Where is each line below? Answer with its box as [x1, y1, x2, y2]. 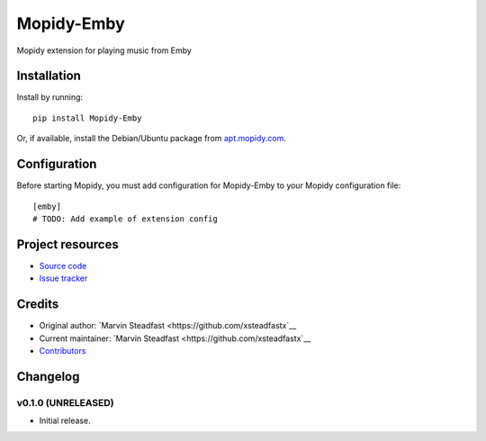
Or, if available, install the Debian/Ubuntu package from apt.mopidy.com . [16, 133, 287, 144]
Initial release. [39, 415, 91, 427]
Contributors [39, 345, 86, 355]
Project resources [16, 237, 119, 252]
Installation [16, 68, 81, 84]
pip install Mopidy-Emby [32, 112, 142, 123]
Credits [16, 297, 59, 312]
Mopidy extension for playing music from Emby [16, 45, 193, 56]
